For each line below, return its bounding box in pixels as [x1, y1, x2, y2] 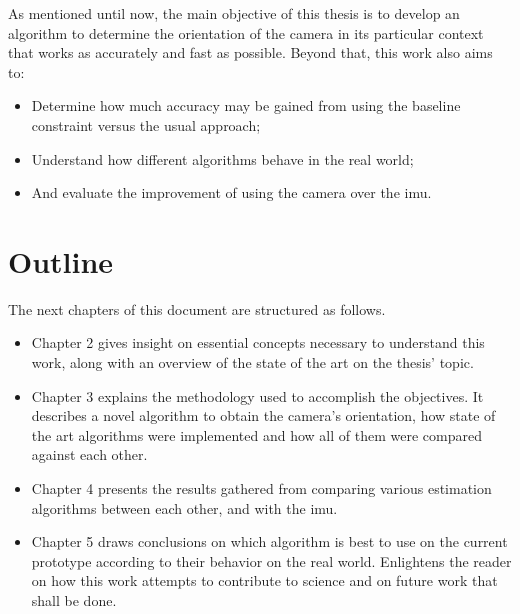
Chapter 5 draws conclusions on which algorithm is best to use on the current [31, 531, 508, 552]
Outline [8, 240, 114, 281]
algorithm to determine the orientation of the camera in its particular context [8, 22, 484, 43]
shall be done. [31, 590, 117, 610]
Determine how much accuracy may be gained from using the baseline [31, 95, 461, 116]
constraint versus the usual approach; [31, 114, 261, 135]
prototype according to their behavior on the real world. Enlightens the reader [31, 550, 512, 571]
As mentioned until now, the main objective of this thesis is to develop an [8, 3, 460, 23]
